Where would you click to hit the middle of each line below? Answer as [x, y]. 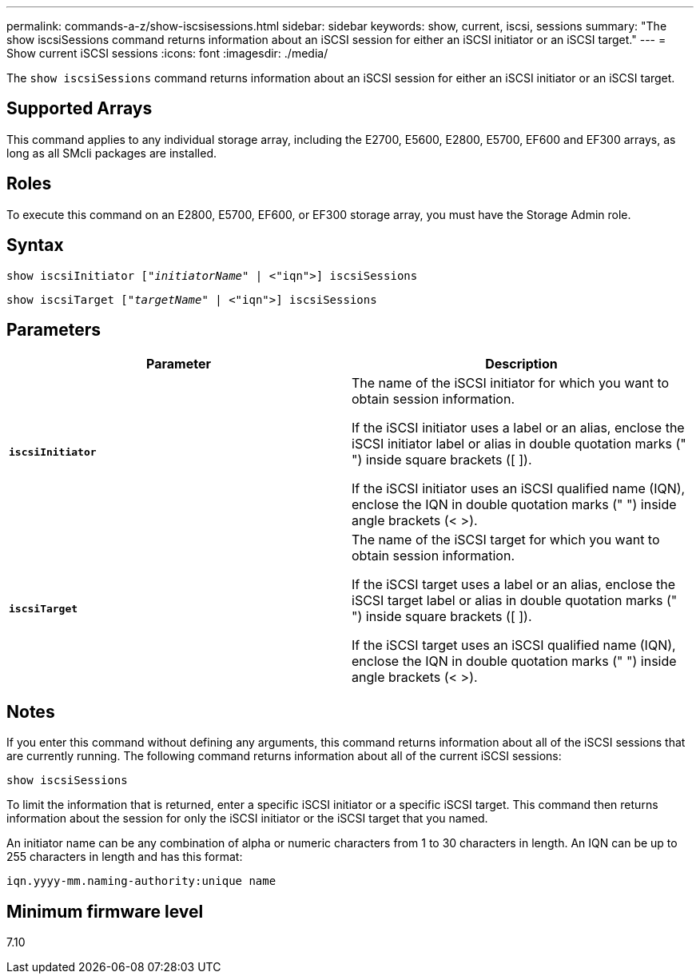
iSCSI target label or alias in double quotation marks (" [515, 601]
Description [521, 364]
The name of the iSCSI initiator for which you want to [511, 383]
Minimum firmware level [105, 911]
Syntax [35, 245]
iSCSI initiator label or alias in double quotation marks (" [519, 444]
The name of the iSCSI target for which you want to [506, 540]
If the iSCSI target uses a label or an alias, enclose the [514, 585]
